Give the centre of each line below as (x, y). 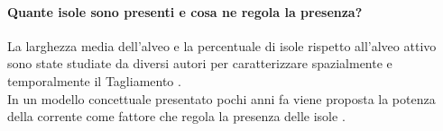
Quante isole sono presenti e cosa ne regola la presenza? (185, 11)
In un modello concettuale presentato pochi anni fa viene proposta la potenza (221, 98)
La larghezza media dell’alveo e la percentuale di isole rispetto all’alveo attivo (222, 45)
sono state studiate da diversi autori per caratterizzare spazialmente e (200, 63)
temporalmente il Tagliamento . (94, 80)
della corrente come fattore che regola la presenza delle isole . (176, 116)
